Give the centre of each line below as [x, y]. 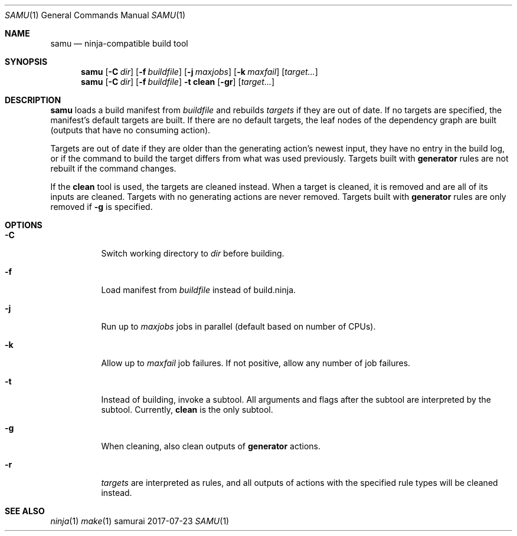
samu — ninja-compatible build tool [119, 43]
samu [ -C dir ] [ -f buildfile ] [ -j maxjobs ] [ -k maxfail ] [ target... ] [199, 72]
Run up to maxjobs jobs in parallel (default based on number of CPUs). [238, 326]
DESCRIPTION [33, 100]
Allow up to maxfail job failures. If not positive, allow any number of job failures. [256, 363]
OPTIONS [24, 225]
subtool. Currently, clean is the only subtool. [187, 410]
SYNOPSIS [26, 62]
